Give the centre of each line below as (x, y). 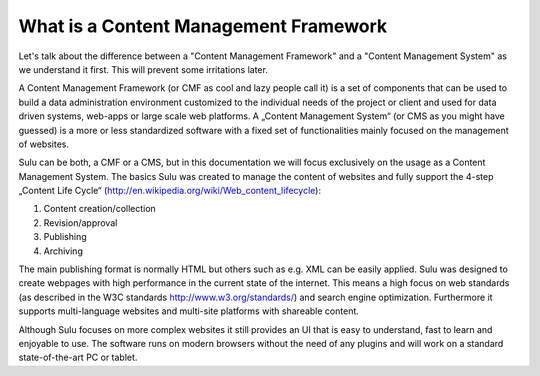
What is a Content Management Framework (203, 26)
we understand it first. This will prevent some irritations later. (143, 69)
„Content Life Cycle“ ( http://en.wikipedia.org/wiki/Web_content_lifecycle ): (170, 191)
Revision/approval (80, 222)
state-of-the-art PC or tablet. (78, 357)
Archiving (63, 251)
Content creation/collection (100, 209)
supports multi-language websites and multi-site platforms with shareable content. (189, 311)
